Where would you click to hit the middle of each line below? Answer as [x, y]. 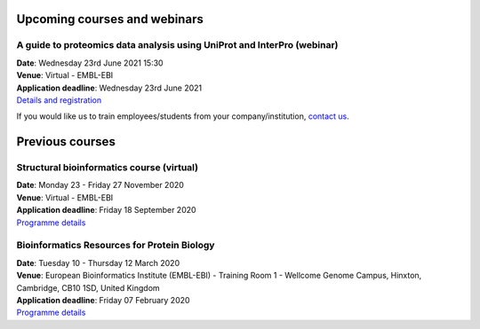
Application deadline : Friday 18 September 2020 [106, 210]
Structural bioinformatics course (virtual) [108, 168]
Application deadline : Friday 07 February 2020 [103, 300]
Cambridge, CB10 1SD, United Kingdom [88, 287]
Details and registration [59, 100]
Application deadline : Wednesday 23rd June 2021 [109, 88]
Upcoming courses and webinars [110, 19]
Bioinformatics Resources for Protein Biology [116, 246]
